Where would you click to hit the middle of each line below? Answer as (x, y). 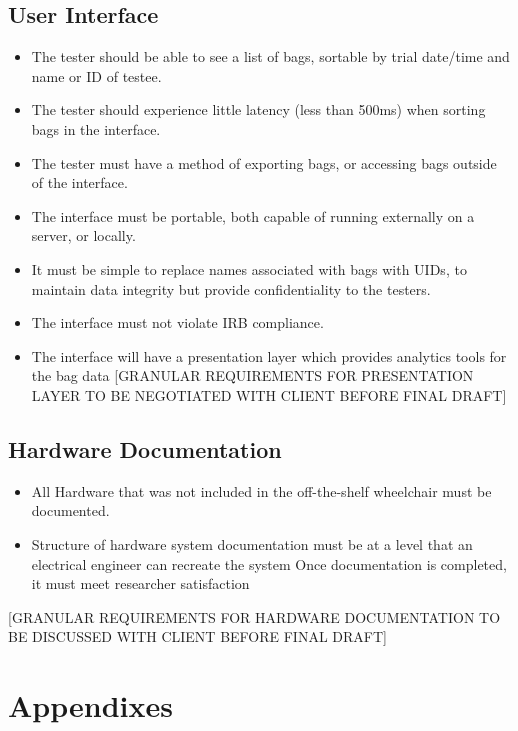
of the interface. (79, 182)
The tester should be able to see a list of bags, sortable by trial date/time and (270, 56)
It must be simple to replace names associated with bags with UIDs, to (249, 268)
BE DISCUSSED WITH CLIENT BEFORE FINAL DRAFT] (197, 636)
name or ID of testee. (96, 75)
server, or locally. (83, 235)
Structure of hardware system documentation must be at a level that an (252, 543)
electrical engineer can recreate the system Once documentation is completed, (269, 563)
